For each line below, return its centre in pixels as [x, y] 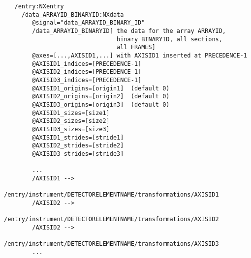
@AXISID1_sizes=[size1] [71, 113]
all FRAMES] [136, 47]
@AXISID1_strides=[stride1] [78, 137]
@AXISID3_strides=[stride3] [78, 154]
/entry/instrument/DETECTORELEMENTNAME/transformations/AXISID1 [111, 195]
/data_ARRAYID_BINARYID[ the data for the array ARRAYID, [129, 31]
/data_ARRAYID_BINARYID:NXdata [73, 14]
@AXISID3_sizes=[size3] [71, 129]
